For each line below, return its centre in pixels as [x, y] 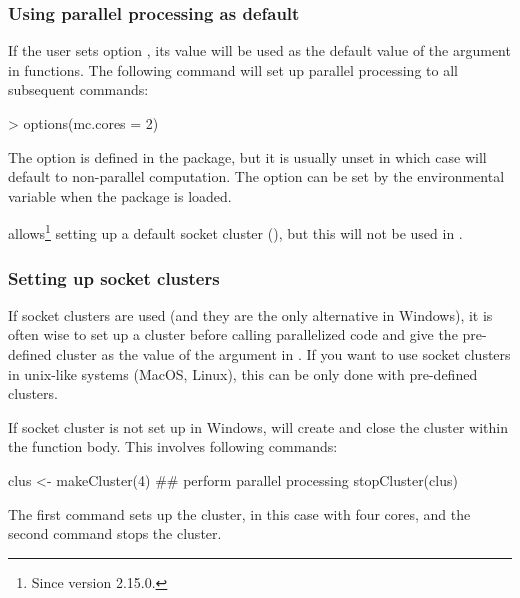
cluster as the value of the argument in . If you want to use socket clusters [283, 354]
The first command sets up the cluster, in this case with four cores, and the [239, 513]
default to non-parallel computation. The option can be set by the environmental [256, 176]
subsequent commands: [78, 89]
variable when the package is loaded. [120, 195]
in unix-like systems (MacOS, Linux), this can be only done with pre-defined [243, 373]
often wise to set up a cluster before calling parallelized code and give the [233, 334]
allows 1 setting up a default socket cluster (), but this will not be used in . [235, 232]
